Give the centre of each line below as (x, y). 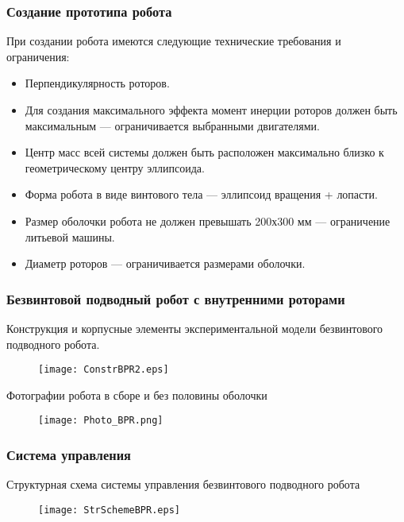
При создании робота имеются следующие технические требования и (174, 41)
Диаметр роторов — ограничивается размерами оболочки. (165, 263)
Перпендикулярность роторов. (97, 83)
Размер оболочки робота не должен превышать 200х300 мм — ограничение (208, 220)
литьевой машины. (70, 236)
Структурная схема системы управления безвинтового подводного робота (183, 484)
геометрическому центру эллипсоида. (115, 167)
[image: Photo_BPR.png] (101, 421)
